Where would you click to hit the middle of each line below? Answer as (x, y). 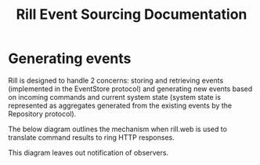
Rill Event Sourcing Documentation (132, 15)
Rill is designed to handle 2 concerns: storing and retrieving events (116, 80)
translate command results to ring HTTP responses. (91, 137)
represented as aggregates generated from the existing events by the (120, 105)
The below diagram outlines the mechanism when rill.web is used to (117, 129)
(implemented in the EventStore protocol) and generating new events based (130, 89)
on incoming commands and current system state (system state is (115, 97)
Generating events (70, 59)
